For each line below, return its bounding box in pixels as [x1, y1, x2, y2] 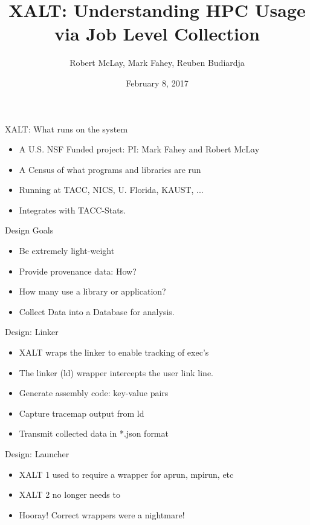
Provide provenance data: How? [19, 264, 137, 277]
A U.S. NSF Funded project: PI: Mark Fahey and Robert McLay [19, 143, 260, 155]
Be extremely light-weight [19, 244, 115, 257]
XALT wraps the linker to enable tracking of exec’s [19, 346, 209, 359]
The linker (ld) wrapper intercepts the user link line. [19, 366, 213, 379]
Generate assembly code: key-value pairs [19, 386, 169, 399]
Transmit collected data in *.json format [19, 427, 169, 440]
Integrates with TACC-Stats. [19, 203, 126, 216]
